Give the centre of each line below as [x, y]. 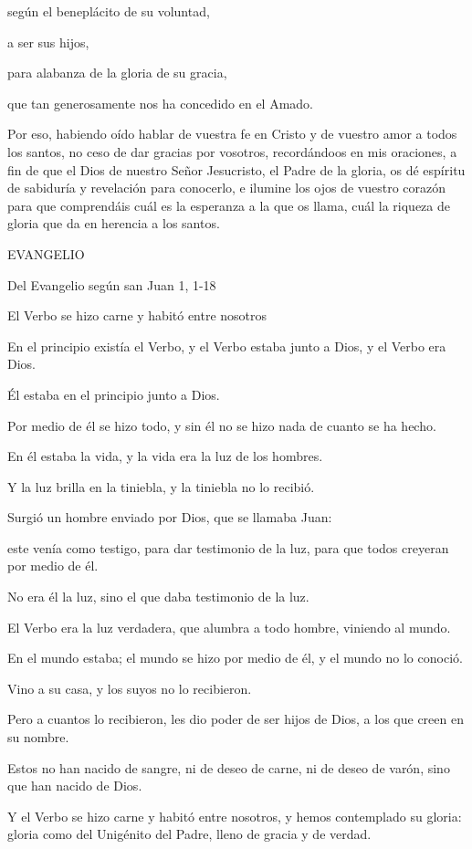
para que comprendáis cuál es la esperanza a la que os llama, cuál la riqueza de [229, 205]
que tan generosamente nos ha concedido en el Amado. [160, 103]
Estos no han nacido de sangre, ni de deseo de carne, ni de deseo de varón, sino [229, 767]
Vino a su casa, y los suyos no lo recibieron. [130, 688]
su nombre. [38, 737]
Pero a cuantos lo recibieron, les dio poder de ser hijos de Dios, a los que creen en [236, 719]
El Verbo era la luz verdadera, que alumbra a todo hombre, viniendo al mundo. [229, 627]
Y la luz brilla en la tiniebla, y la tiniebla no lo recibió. [161, 486]
